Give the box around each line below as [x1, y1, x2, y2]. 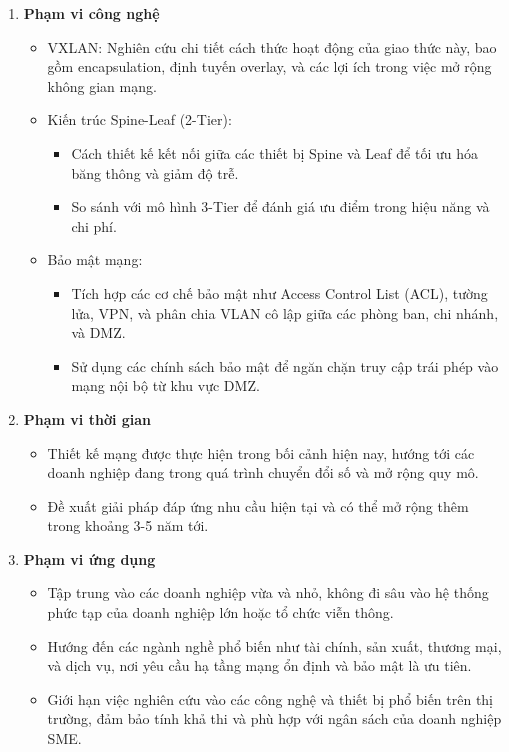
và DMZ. [71, 322, 126, 343]
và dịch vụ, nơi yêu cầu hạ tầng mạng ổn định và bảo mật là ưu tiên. [47, 655, 472, 676]
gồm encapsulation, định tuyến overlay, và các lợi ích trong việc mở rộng [47, 56, 492, 77]
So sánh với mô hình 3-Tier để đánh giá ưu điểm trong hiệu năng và [71, 196, 490, 217]
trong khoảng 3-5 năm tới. [47, 515, 209, 536]
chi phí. [71, 215, 117, 236]
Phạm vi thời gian [23, 408, 152, 429]
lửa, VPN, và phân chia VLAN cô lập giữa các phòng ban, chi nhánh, [71, 302, 499, 323]
